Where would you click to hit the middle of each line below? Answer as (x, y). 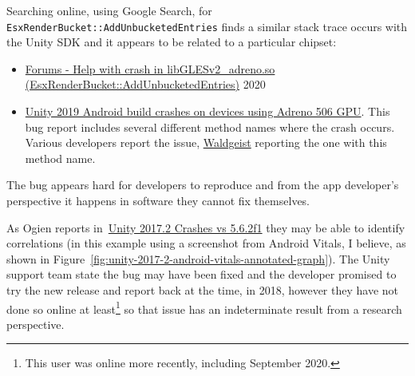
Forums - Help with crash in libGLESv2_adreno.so (150, 68)
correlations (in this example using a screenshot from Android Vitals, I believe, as (206, 243)
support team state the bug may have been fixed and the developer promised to (202, 274)
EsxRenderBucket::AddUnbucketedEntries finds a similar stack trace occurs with (207, 26)
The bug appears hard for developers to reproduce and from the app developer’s (203, 185)
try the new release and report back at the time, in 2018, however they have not (203, 289)
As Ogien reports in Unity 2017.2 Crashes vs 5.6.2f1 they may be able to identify (206, 227)
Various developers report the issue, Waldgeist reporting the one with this (206, 142)
